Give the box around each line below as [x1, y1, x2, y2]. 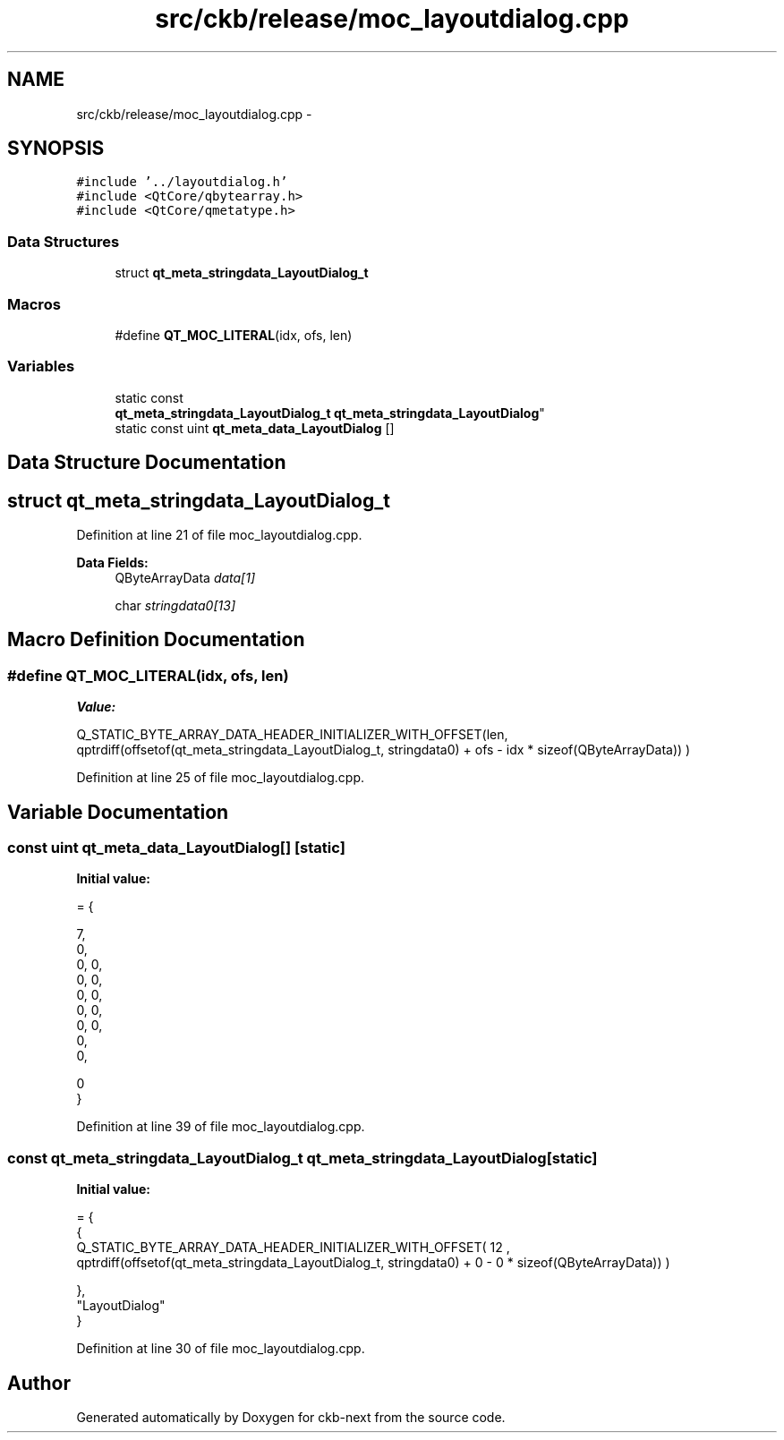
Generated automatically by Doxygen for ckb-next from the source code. [76, 1409, 506, 1425]
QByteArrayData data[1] [115, 569, 256, 585]
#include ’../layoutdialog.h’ [76, 175, 288, 190]
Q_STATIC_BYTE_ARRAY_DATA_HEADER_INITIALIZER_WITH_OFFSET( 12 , [76, 1240, 510, 1256]
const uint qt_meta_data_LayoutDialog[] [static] [7, 839, 345, 857]
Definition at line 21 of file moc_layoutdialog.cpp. [76, 526, 362, 542]
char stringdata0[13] [115, 597, 236, 613]
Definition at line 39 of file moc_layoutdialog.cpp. [76, 1119, 365, 1135]
